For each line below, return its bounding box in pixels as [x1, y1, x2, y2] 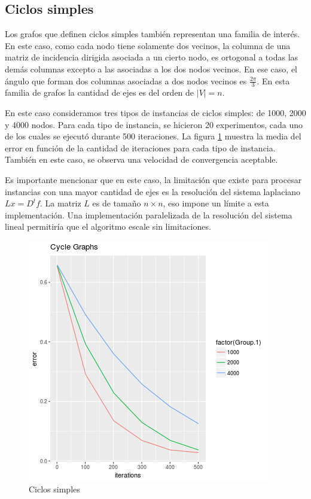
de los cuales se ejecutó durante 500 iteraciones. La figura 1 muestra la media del [5, 130, 301, 142]
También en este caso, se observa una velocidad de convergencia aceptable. [5, 153, 278, 166]
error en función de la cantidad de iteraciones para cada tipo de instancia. [5, 141, 276, 154]
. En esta [257, 74, 290, 87]
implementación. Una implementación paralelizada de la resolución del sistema [5, 208, 292, 221]
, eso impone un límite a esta [163, 197, 269, 209]
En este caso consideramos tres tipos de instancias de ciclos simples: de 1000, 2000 [5, 107, 306, 118]
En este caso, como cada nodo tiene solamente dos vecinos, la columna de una [5, 39, 291, 51]
